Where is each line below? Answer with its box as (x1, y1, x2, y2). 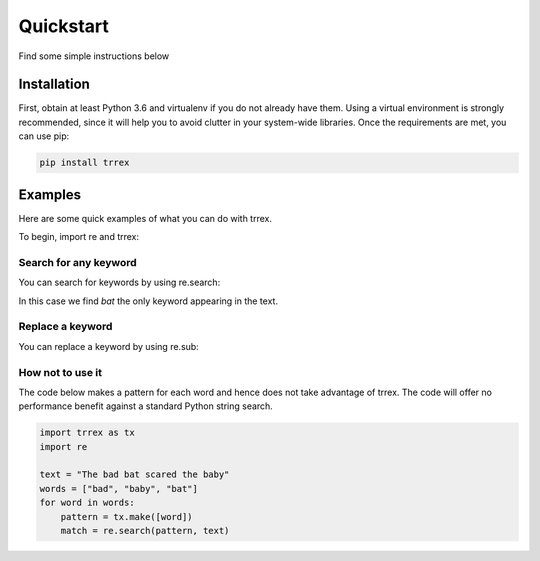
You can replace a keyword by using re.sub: (18, 340, 199, 352)
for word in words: (39, 497, 135, 509)
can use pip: (18, 130, 70, 142)
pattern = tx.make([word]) (60, 511, 194, 522)
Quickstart (18, 15, 110, 37)
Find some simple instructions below (18, 50, 170, 62)
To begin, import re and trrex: (18, 231, 140, 243)
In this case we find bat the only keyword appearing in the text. (18, 295, 279, 307)
